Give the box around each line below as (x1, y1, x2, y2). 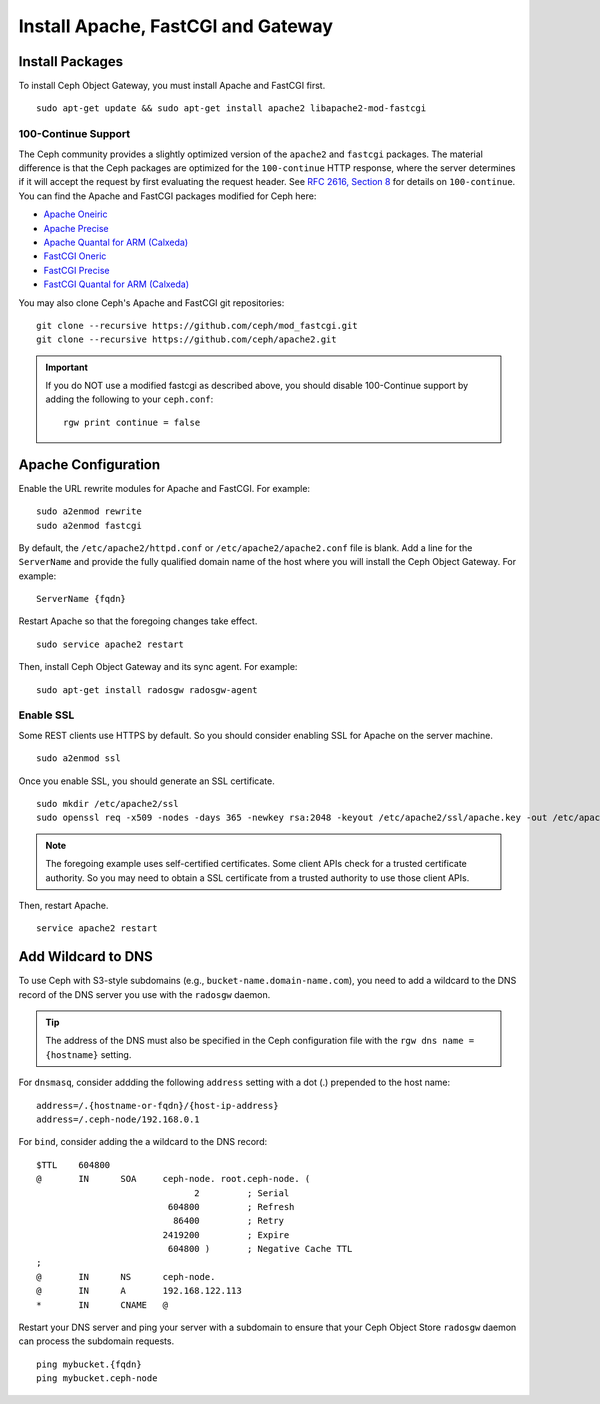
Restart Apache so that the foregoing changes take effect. (18, 615, 258, 627)
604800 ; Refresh (167, 1201, 295, 1212)
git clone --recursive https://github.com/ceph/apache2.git (36, 334, 337, 345)
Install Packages (18, 53, 124, 70)
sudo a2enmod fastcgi (36, 520, 142, 531)
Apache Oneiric (43, 208, 108, 220)
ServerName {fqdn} (36, 593, 127, 605)
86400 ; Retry (173, 1215, 285, 1227)
